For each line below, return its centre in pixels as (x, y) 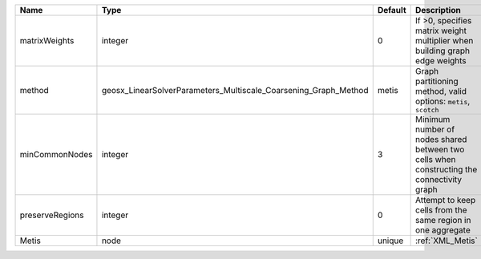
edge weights (441, 61)
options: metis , (443, 101)
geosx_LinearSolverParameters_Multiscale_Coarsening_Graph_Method (235, 90)
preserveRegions (52, 215)
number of (435, 129)
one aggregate (443, 230)
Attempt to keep (445, 200)
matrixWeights (47, 40)
